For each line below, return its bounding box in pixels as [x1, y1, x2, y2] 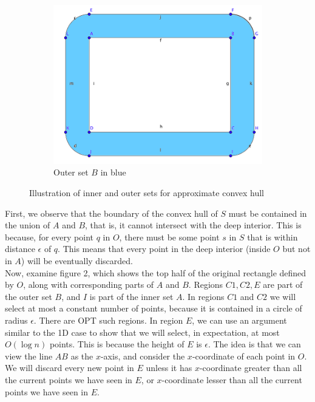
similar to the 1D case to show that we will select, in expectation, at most [5, 325, 280, 338]
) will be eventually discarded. [21, 254, 133, 267]
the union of [5, 219, 50, 231]
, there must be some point [119, 230, 220, 243]
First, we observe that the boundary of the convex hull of [5, 206, 218, 219]
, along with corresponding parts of [23, 278, 154, 291]
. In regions [182, 290, 225, 302]
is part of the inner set [89, 290, 174, 302]
